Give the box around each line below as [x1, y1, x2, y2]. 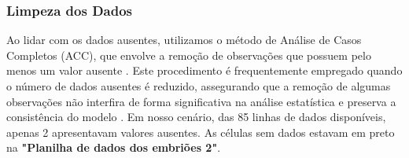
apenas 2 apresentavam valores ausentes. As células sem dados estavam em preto [6, 123, 395, 140]
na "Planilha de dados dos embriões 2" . [6, 139, 221, 156]
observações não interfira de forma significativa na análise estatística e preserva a [6, 93, 396, 109]
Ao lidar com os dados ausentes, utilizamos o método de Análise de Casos [6, 31, 362, 48]
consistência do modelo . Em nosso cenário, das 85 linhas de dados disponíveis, [6, 108, 386, 125]
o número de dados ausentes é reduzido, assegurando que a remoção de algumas [6, 78, 391, 94]
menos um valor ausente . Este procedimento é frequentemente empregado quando [6, 62, 403, 79]
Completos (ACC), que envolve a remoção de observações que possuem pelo [6, 46, 371, 63]
